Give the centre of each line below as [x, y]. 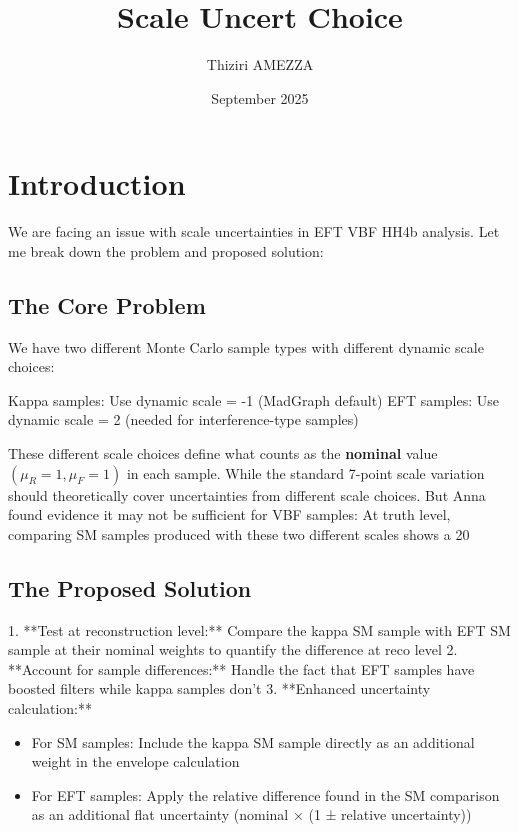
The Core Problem [107, 304]
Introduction [97, 183]
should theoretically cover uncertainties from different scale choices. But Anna [247, 494]
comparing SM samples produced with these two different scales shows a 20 [239, 533]
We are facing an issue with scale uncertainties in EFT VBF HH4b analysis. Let [254, 231]
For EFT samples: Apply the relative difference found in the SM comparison [265, 794]
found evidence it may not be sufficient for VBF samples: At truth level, [229, 514]
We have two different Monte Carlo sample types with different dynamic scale [246, 346]
